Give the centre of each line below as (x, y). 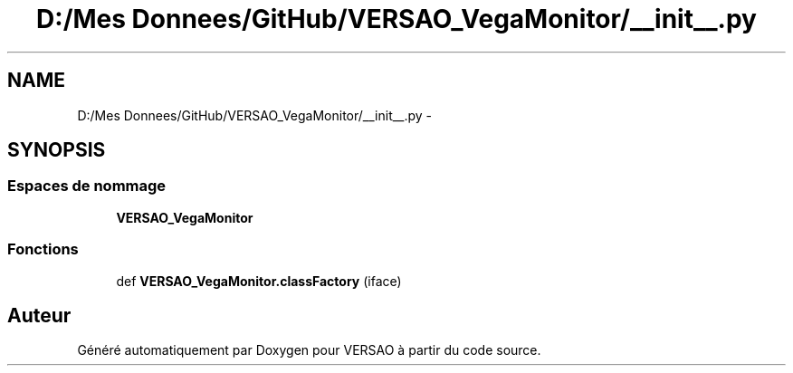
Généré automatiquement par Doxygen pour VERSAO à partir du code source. (309, 350)
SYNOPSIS (57, 150)
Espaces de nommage (87, 186)
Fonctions (43, 249)
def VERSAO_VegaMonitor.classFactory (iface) (259, 281)
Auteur (39, 315)
